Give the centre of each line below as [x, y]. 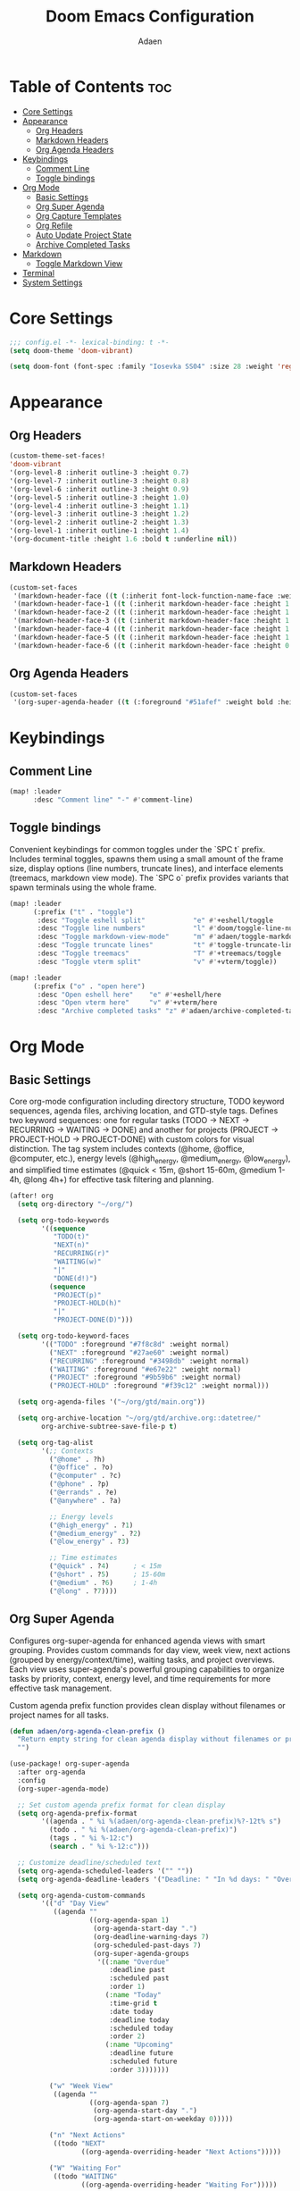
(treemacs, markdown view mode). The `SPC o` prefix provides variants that [149, 877]
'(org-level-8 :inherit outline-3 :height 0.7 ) [100, 473]
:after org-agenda [52, 1772]
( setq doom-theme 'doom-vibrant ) [71, 350]
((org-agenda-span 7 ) [129, 2103]
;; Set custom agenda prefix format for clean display [121, 1805]
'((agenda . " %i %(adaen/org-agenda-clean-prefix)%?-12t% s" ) [161, 1822]
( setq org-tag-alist [55, 1442]
